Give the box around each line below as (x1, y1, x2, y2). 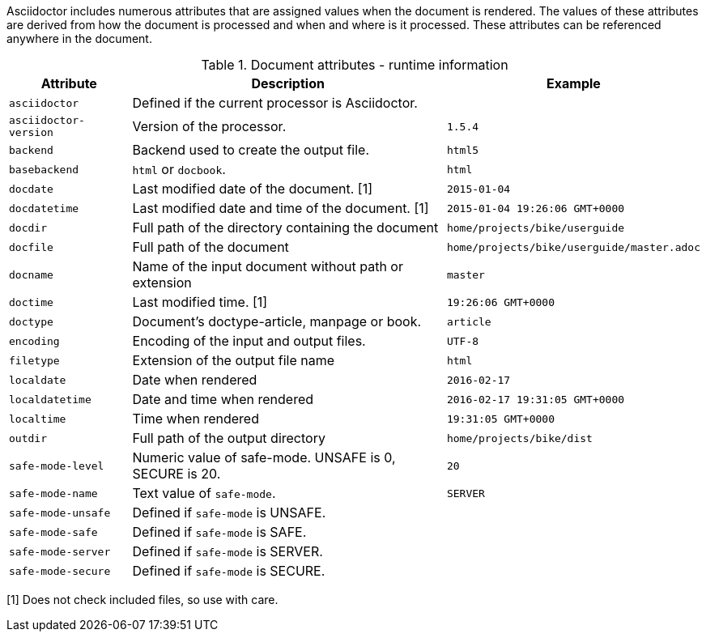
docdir (9, 221, 47, 234)
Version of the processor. (132, 118, 287, 134)
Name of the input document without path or (132, 258, 403, 274)
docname (9, 268, 53, 281)
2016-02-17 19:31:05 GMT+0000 (446, 393, 625, 406)
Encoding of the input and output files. (132, 333, 366, 349)
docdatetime (9, 202, 79, 215)
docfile (9, 240, 53, 253)
